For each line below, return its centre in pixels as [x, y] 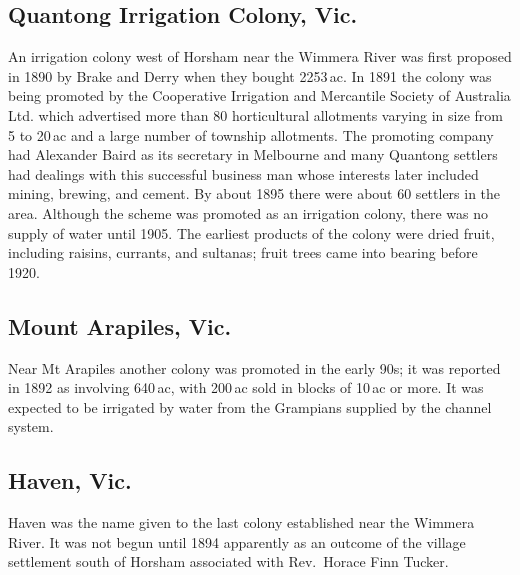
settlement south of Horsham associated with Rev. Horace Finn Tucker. [228, 561]
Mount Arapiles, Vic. [120, 325]
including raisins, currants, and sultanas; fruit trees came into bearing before [243, 252]
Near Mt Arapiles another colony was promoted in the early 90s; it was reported [254, 367]
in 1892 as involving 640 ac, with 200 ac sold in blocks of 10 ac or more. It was [246, 387]
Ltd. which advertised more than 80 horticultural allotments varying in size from [255, 114]
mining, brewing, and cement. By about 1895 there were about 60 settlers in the [254, 193]
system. [31, 426]
